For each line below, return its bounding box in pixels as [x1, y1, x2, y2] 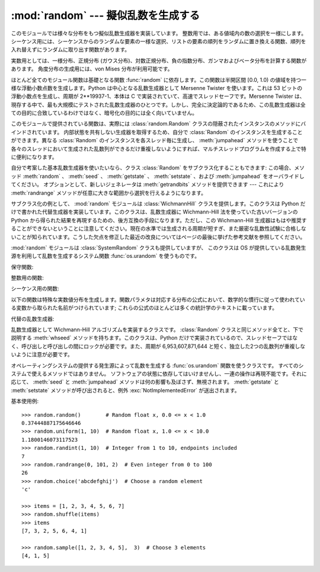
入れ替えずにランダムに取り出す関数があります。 [11, 46, 130, 53]
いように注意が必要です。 [11, 351, 73, 358]
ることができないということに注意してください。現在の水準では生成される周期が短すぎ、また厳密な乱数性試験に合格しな [11, 225, 306, 232]
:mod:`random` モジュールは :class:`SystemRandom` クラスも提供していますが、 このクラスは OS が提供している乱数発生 [11, 244, 306, 251]
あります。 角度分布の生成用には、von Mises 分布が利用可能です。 [11, 65, 173, 72]
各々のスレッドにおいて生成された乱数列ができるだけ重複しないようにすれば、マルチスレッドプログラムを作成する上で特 [11, 145, 306, 152]
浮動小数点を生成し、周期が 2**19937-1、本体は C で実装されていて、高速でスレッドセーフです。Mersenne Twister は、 [11, 92, 305, 100]
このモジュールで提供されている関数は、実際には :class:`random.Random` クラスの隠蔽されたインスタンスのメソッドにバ [11, 120, 306, 127]
